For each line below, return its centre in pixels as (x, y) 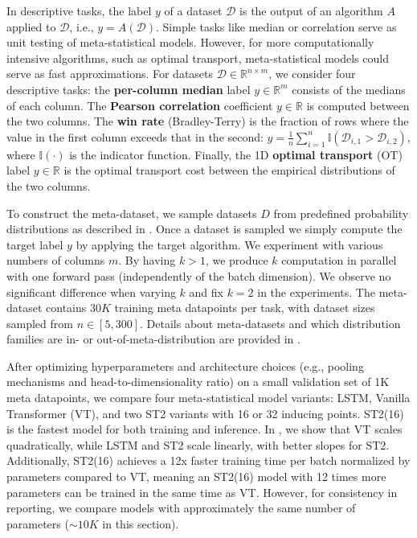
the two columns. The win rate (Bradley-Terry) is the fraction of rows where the (208, 121)
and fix (206, 292)
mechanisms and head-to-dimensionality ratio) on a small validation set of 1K (198, 382)
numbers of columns (56, 260)
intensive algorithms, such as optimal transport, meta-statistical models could (198, 57)
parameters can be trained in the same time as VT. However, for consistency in (202, 492)
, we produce (237, 260)
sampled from (40, 323)
